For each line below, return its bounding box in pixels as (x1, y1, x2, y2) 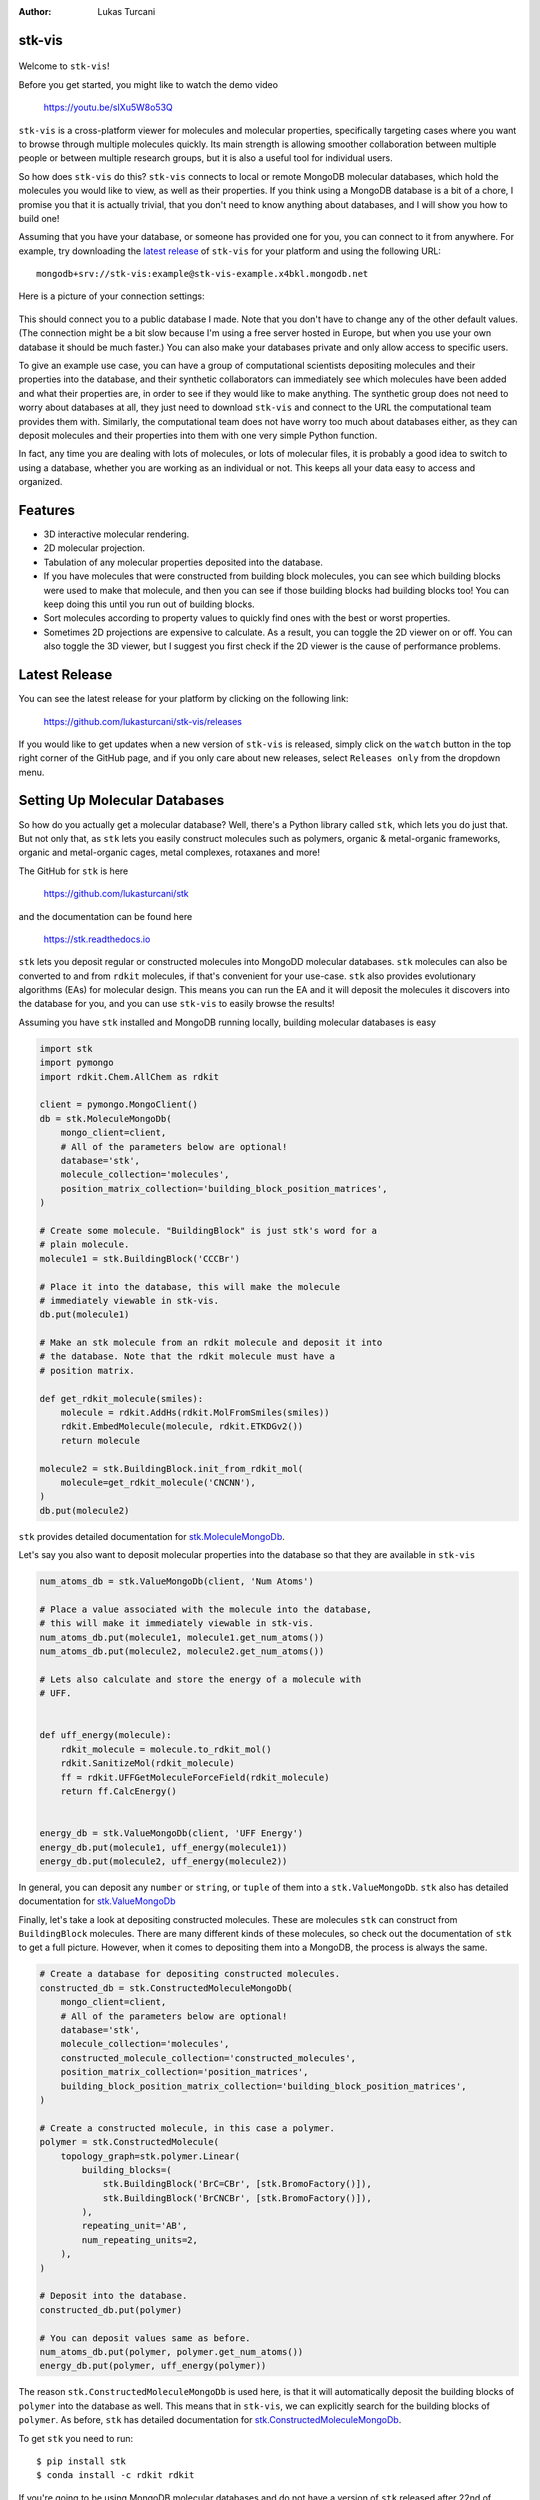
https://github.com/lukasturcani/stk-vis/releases (43, 715, 242, 727)
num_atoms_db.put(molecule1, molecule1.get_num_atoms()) (39, 1631, 325, 1643)
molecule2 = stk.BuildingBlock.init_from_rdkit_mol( (39, 1463, 304, 1474)
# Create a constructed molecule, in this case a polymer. (39, 2122, 335, 2134)
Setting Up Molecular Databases (18, 792, 225, 809)
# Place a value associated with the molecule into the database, (39, 1603, 372, 1615)
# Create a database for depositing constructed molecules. (39, 1968, 341, 1980)
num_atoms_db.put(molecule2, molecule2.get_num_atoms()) (39, 1646, 325, 1657)
